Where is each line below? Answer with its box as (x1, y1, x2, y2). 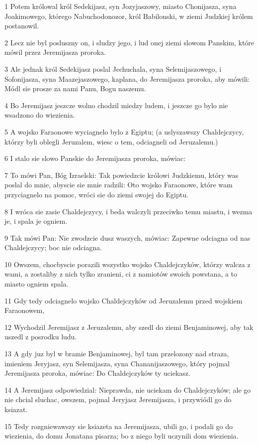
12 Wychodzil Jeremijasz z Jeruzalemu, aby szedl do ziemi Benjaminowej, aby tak (4, 321, 254, 332)
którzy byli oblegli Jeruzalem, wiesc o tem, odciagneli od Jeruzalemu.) (4, 136, 218, 147)
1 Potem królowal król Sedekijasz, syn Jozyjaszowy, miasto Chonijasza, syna (4, 1, 237, 11)
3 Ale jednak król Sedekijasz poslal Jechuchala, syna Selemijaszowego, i (4, 63, 222, 74)
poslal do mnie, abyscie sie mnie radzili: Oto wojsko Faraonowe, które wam (4, 179, 233, 190)
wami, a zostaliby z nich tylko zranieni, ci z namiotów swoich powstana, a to (4, 269, 238, 279)
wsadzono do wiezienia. (4, 110, 75, 120)
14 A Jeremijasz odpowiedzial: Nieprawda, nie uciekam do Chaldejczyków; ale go (4, 384, 251, 395)
